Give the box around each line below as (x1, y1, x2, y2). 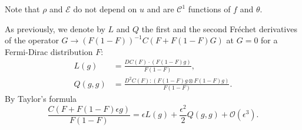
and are (147, 3, 174, 15)
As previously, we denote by (5, 22, 105, 35)
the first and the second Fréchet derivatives (141, 22, 297, 35)
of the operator (5, 34, 59, 46)
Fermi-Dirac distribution (5, 45, 93, 57)
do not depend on (73, 3, 137, 15)
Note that (5, 3, 40, 15)
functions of (188, 3, 231, 15)
